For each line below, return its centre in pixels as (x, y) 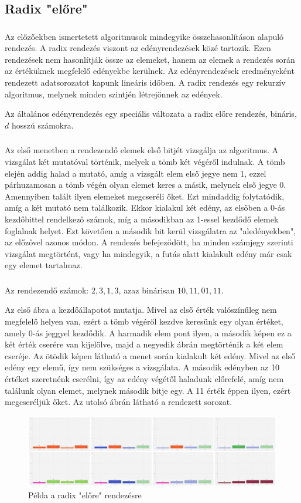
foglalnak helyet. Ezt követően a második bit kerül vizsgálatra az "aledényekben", (150, 230)
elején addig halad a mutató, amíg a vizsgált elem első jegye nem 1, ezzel (136, 173)
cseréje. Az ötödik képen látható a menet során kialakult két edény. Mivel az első (150, 355)
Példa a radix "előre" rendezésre (85, 494)
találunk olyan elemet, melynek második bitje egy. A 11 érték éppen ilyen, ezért (148, 390)
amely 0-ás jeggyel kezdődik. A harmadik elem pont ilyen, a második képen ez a (148, 332)
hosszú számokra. (42, 125)
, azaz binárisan (147, 290)
